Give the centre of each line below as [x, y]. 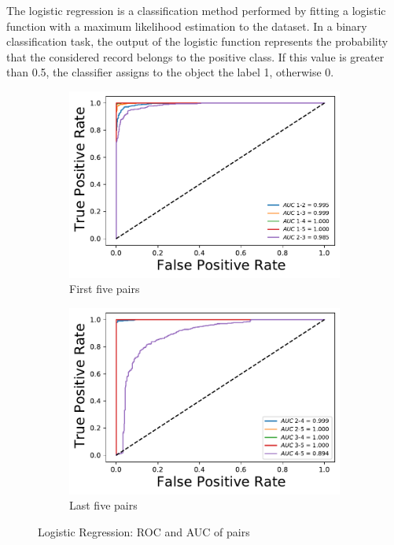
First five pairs [105, 289]
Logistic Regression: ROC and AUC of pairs [144, 531]
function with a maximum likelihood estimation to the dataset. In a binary [187, 26]
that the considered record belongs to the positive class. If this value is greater [195, 56]
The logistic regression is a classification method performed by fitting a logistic [196, 10]
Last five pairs [103, 505]
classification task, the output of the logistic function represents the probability [197, 41]
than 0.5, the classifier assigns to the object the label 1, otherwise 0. [170, 72]
